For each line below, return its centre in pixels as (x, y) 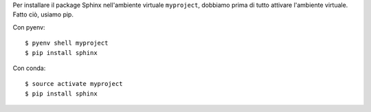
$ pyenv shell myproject (67, 43)
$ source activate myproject (74, 84)
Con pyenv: (29, 27)
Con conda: (29, 68)
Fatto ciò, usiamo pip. (43, 14)
